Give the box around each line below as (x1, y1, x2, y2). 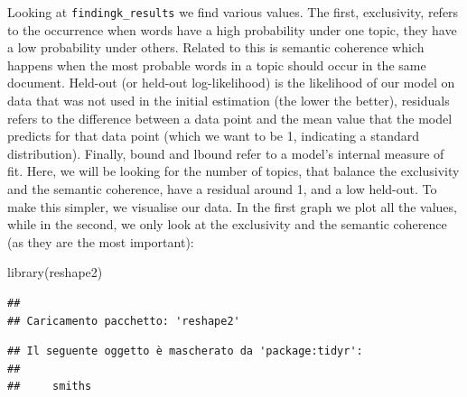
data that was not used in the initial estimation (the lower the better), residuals (7, 91, 450, 110)
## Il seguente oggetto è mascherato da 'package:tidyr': (7, 345, 363, 358)
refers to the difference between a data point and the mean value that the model (7, 108, 453, 127)
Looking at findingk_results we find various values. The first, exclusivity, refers (7, 3, 459, 21)
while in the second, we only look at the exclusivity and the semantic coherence (7, 215, 447, 234)
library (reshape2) (7, 263, 103, 282)
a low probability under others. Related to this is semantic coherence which (7, 38, 425, 57)
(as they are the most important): (7, 232, 194, 251)
